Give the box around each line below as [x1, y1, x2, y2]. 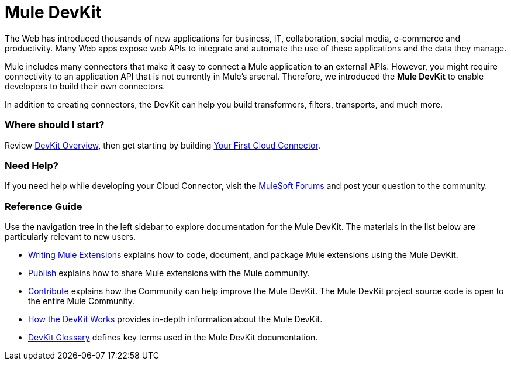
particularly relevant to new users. [5, 232, 136, 242]
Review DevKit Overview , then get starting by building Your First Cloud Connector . [5, 140, 320, 150]
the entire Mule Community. [28, 296, 135, 306]
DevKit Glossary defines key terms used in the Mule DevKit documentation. [28, 332, 318, 342]
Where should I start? [5, 119, 105, 131]
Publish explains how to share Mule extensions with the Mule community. [28, 268, 310, 278]
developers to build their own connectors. [5, 81, 165, 91]
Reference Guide [5, 200, 82, 212]
